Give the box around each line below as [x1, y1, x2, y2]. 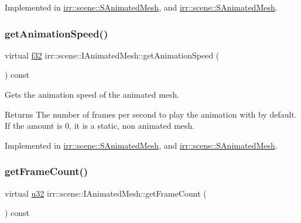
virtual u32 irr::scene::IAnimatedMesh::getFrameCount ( [5, 187, 207, 199]
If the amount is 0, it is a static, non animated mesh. [5, 119, 195, 132]
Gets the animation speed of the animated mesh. [5, 88, 180, 100]
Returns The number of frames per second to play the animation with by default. [5, 108, 297, 120]
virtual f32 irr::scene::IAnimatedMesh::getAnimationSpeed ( [5, 49, 220, 61]
